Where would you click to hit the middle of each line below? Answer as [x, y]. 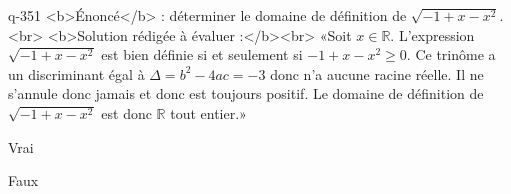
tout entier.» [208, 112]
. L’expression [432, 34]
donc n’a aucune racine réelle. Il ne [377, 73]
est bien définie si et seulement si [202, 54]
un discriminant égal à [76, 73]
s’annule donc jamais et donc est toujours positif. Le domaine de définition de [246, 93]
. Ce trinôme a [451, 54]
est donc [126, 112]
